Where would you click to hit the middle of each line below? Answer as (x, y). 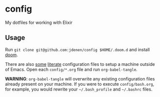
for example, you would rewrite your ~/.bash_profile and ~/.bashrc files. (79, 89)
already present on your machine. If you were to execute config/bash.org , (80, 84)
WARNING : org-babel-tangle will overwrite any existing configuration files (80, 78)
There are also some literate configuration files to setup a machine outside (80, 64)
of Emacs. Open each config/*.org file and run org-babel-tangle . (71, 69)
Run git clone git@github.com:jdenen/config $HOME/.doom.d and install (78, 49)
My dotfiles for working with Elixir (39, 22)
